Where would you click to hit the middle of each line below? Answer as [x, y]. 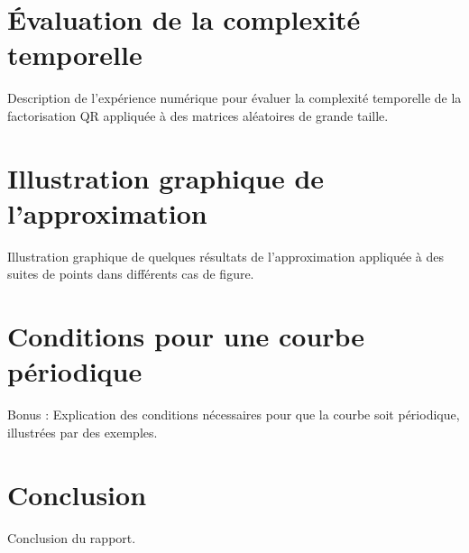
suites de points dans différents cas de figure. [131, 274]
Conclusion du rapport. [72, 537]
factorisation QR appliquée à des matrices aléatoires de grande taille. [198, 115]
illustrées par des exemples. [83, 432]
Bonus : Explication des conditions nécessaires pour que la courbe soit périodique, [234, 415]
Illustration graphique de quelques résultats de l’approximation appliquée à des [225, 256]
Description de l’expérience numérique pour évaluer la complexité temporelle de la [234, 98]
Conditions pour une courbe [186, 336]
